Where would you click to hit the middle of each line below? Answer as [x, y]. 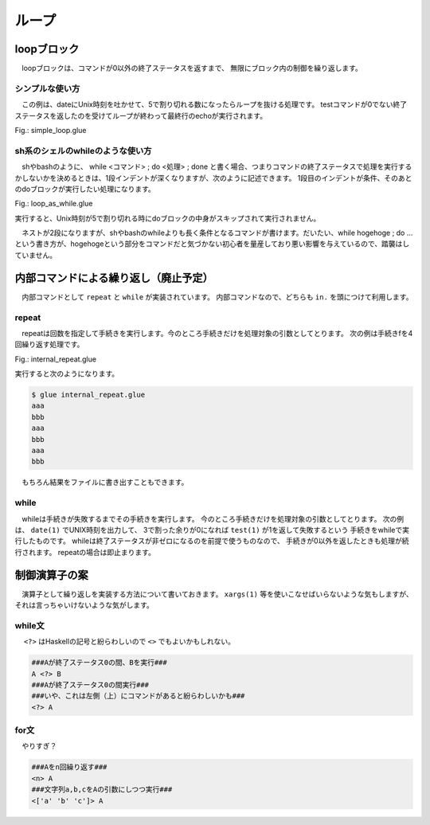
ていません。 [36, 255]
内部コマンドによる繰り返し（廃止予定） [114, 278]
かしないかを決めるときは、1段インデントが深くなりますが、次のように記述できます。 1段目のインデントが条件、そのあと [213, 178]
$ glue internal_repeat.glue [88, 395]
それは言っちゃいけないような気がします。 [84, 605]
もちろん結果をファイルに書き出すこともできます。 [105, 483]
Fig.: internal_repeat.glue [56, 359]
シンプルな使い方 [47, 88]
